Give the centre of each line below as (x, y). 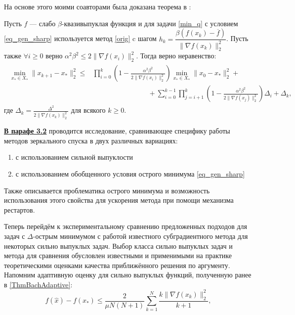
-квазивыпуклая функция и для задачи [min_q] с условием (150, 23)
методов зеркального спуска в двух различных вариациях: (91, 140)
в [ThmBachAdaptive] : (38, 284)
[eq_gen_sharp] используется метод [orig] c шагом (80, 38)
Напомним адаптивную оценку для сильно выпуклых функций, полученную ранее (128, 275)
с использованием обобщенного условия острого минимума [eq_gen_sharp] (130, 173)
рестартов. (20, 209)
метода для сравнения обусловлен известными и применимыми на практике (118, 255)
